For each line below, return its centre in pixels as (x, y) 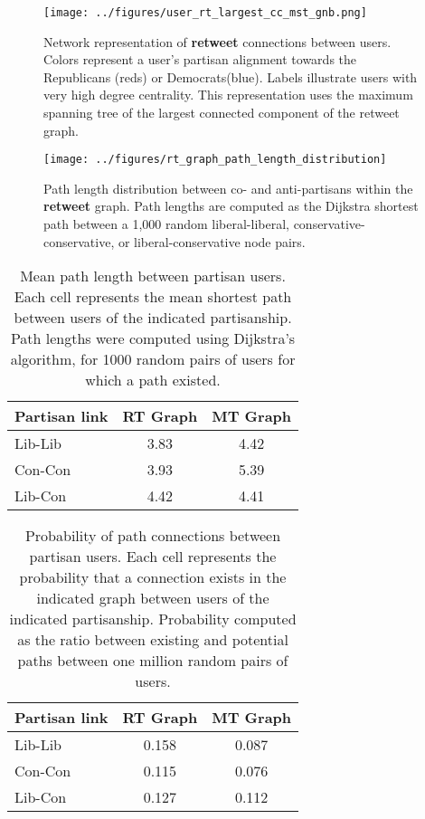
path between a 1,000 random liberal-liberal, (166, 224)
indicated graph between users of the (153, 598)
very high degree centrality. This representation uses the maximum (228, 95)
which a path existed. (153, 380)
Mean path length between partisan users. (153, 276)
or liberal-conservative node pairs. (212, 241)
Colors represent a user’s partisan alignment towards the (200, 59)
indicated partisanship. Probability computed (153, 619)
